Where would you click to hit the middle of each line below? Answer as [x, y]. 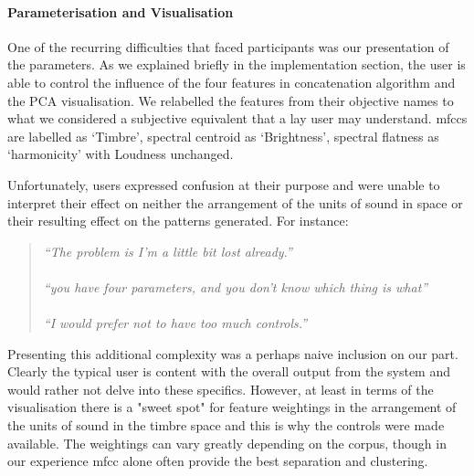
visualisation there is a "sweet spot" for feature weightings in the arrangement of [232, 407]
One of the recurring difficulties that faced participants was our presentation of [228, 46]
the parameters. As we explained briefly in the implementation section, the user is [237, 64]
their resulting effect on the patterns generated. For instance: [178, 221]
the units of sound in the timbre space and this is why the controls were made [226, 425]
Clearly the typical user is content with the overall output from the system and [229, 371]
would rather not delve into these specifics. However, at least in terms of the [221, 389]
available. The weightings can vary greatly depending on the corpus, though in [227, 443]
